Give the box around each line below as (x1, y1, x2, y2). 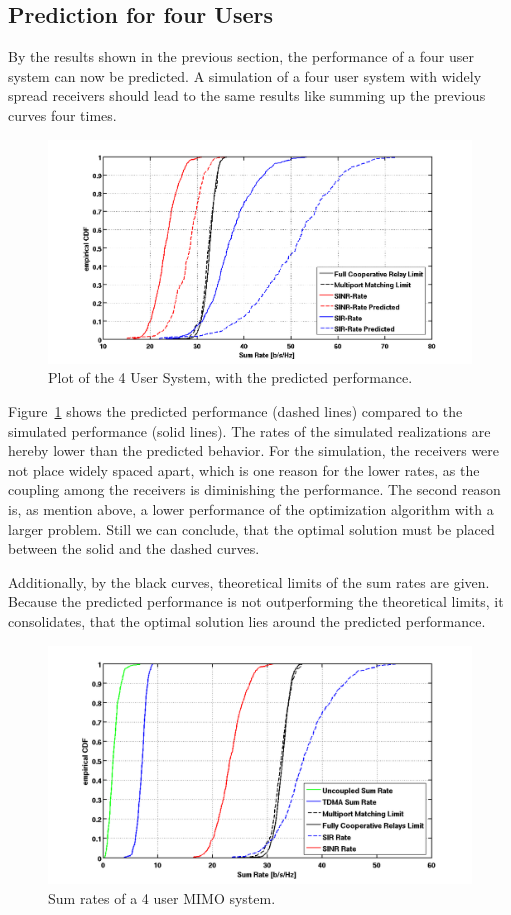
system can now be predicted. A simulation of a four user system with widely (8, 65, 482, 86)
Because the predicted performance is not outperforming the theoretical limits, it (8, 591, 504, 612)
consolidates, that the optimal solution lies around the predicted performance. (8, 610, 486, 631)
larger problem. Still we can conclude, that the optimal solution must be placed (8, 518, 495, 539)
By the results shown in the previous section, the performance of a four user (8, 46, 474, 67)
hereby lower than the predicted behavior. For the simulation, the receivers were (8, 440, 500, 461)
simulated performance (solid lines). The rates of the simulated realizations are (8, 420, 491, 441)
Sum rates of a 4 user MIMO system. (48, 887, 276, 908)
